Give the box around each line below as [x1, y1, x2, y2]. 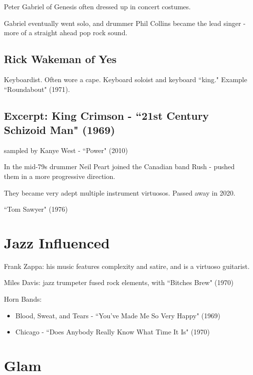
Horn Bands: [4, 294, 42, 304]
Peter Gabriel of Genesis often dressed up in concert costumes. [4, 1, 191, 11]
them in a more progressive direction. [4, 171, 116, 181]
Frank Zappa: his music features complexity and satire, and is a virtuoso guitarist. [4, 261, 250, 271]
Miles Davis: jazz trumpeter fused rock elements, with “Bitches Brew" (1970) [4, 277, 234, 287]
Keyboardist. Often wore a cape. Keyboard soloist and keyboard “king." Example [4, 74, 247, 84]
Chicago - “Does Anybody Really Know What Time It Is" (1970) [15, 327, 210, 337]
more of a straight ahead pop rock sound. [4, 27, 128, 38]
